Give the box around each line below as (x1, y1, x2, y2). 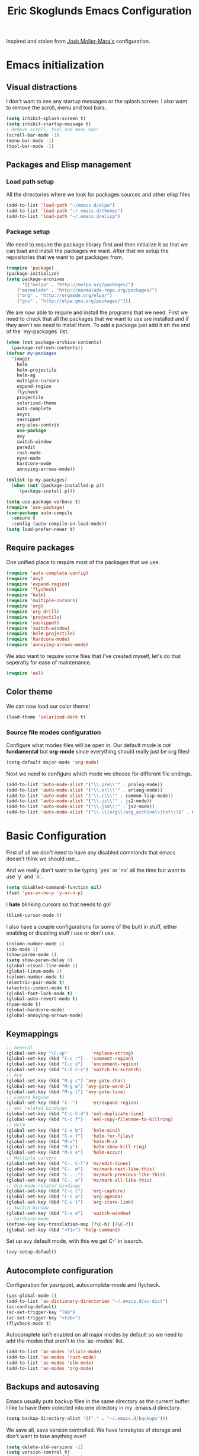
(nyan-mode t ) (6, 1002, 41, 1008)
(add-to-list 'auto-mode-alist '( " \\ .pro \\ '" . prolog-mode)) (6, 781, 163, 787)
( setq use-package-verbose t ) (6, 499, 81, 505)
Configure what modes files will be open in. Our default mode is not (6, 741, 171, 749)
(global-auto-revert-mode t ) (6, 996, 78, 1002)
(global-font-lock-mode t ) (6, 990, 73, 996)
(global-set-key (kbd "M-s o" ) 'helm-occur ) (6, 1150, 123, 1156)
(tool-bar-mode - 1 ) (6, 143, 54, 149)
